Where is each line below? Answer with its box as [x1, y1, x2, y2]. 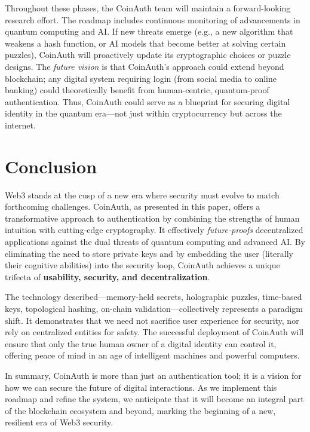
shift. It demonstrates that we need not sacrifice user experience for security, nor [5, 314, 299, 326]
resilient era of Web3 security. [5, 416, 113, 428]
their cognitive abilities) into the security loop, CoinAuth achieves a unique [5, 259, 280, 271]
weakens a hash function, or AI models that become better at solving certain [5, 36, 286, 49]
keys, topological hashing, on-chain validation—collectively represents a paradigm [5, 302, 303, 314]
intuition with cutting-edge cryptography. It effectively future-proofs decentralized [5, 223, 303, 236]
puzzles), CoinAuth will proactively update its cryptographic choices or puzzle [5, 48, 291, 61]
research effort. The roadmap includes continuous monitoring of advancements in [5, 13, 300, 26]
